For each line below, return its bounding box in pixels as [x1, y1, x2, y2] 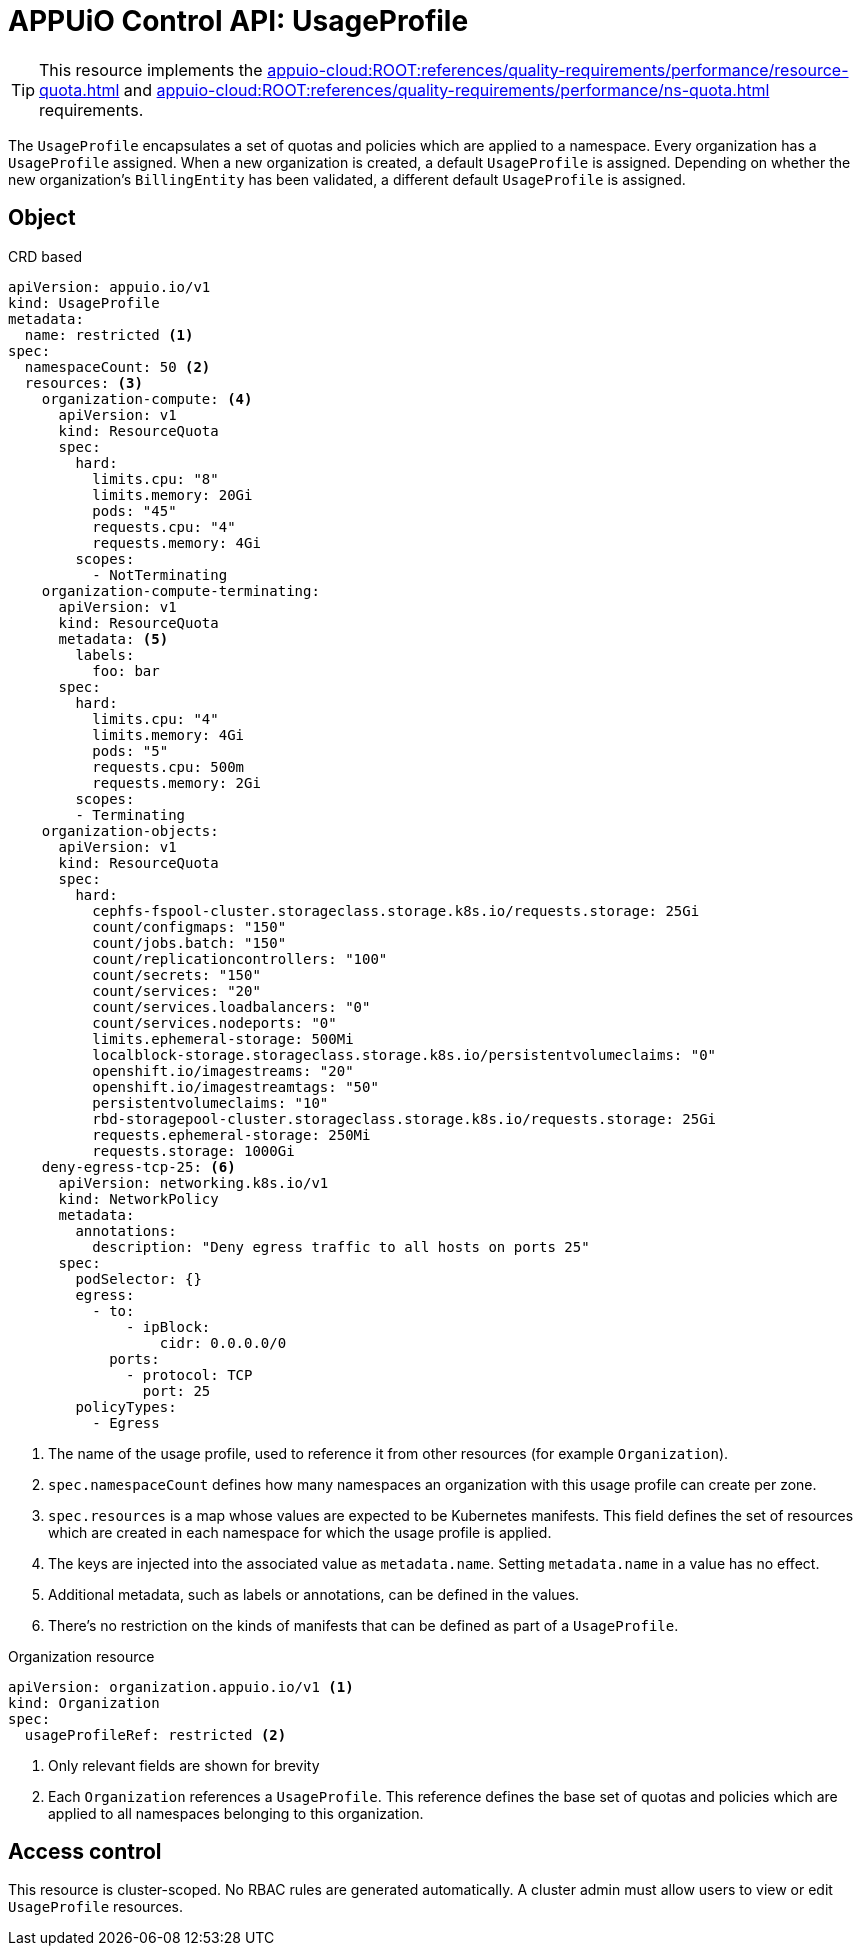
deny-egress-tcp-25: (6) [41, 1158, 236, 1175]
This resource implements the [39, 59, 263, 80]
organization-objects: [41, 822, 219, 839]
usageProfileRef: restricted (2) [24, 1726, 287, 1743]
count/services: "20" [92, 982, 261, 999]
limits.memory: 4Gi [92, 726, 245, 743]
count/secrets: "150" [92, 966, 261, 983]
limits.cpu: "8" [92, 470, 219, 487]
